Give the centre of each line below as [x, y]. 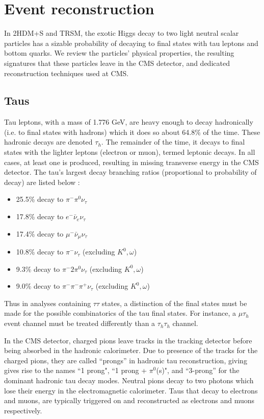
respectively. [23, 410]
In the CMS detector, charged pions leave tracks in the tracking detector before [128, 340]
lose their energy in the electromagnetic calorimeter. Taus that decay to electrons [131, 390]
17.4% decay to [40, 233]
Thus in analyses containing [48, 303]
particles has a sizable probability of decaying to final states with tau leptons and [131, 43]
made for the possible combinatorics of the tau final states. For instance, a [120, 313]
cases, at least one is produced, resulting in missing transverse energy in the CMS [131, 162]
